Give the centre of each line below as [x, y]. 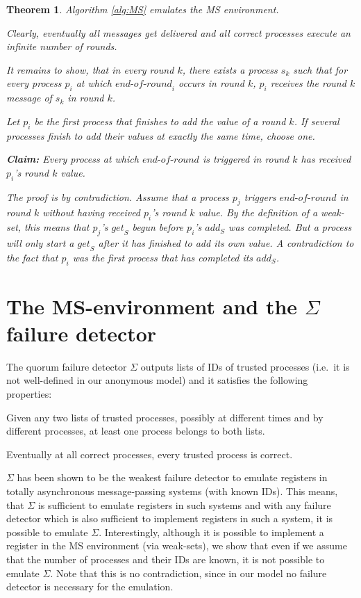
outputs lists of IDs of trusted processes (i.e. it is [245, 366]
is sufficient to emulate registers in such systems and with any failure [184, 504]
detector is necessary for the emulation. [90, 587]
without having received [92, 212]
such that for [320, 69]
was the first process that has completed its [163, 257]
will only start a [40, 242]
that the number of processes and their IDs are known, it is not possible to [166, 559]
